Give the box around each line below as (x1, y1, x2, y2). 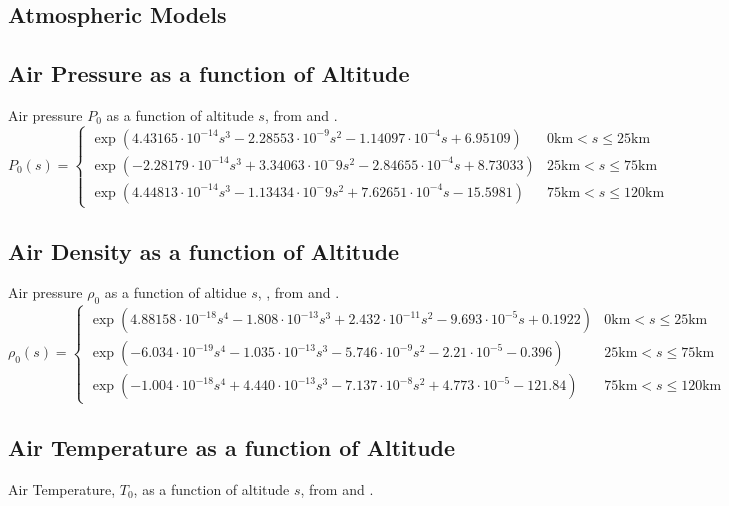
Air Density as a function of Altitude (8, 235, 400, 266)
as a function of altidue (104, 282, 247, 303)
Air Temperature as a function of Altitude (8, 432, 456, 463)
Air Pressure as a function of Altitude (8, 58, 410, 89)
